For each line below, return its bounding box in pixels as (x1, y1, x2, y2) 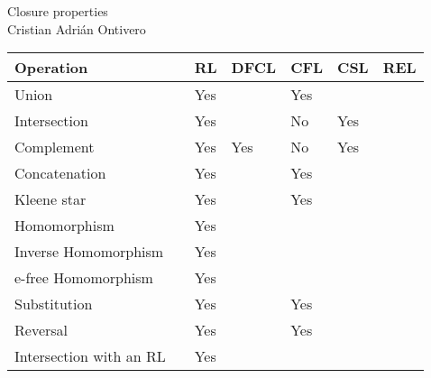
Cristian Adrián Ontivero (7, 19, 146, 38)
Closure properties (7, 2, 108, 20)
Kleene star (14, 189, 87, 210)
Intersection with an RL (14, 346, 166, 367)
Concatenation (14, 162, 106, 184)
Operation (14, 57, 88, 78)
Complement (14, 136, 95, 158)
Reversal (14, 319, 69, 341)
